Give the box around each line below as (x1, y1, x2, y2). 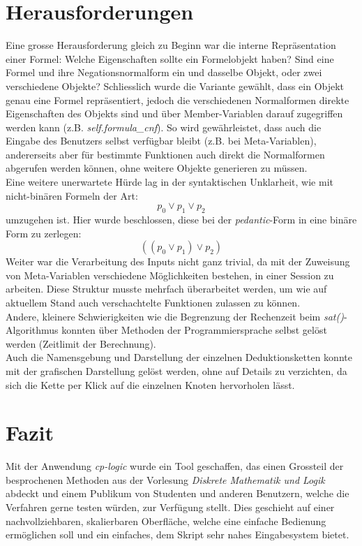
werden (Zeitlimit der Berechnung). (6, 336, 156, 351)
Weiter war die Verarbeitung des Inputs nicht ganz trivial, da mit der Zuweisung (6, 254, 350, 269)
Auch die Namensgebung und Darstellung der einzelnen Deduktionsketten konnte (6, 350, 352, 364)
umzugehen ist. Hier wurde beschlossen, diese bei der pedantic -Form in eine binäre (6, 212, 357, 227)
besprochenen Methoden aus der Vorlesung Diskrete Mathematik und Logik (6, 472, 325, 487)
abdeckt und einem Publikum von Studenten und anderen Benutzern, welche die (6, 486, 349, 501)
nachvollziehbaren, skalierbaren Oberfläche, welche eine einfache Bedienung (6, 513, 326, 528)
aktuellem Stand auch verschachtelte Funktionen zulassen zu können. (6, 295, 301, 310)
